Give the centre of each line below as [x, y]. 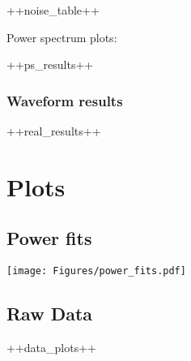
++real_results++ [54, 131]
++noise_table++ [53, 10]
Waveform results [65, 100]
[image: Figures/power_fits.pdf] [96, 271]
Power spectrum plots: [62, 37]
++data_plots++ [51, 348]
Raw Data [50, 314]
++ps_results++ [50, 64]
